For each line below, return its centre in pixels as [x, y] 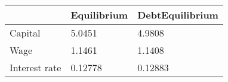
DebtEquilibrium [178, 15]
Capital [25, 33]
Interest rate [36, 67]
